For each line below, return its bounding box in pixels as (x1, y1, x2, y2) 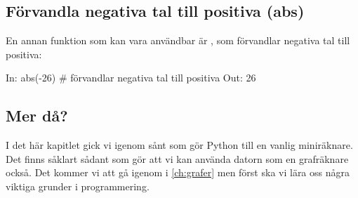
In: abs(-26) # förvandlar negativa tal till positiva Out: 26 (6, 70, 256, 85)
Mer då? (6, 105, 68, 126)
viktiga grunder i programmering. (6, 178, 150, 193)
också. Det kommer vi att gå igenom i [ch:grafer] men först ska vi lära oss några (6, 165, 350, 180)
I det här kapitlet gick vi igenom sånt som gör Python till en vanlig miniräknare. (6, 138, 353, 152)
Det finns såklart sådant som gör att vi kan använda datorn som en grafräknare (6, 151, 349, 166)
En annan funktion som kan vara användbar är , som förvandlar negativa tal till (6, 33, 350, 48)
